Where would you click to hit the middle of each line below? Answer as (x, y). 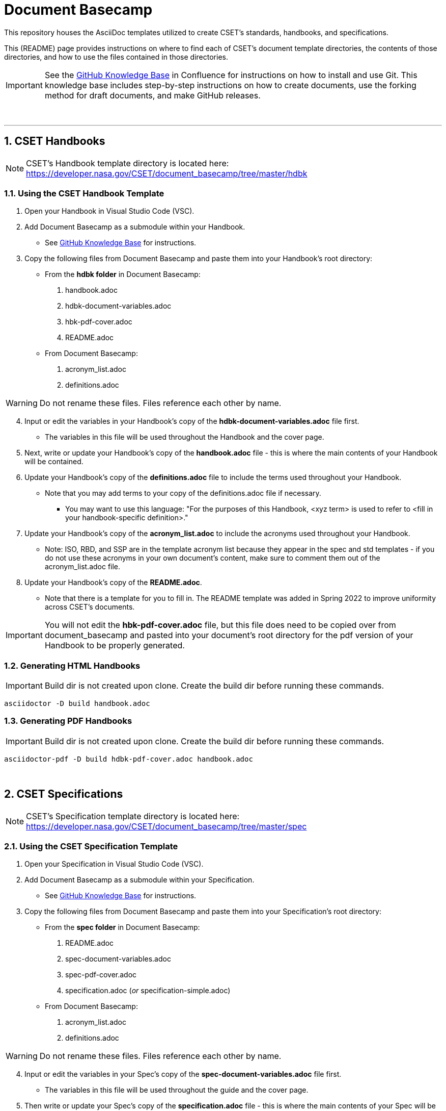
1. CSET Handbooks (55, 141)
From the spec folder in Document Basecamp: (122, 927)
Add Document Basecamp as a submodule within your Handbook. (135, 227)
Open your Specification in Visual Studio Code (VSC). (114, 864)
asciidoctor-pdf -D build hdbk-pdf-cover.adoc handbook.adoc (129, 759)
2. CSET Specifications (64, 794)
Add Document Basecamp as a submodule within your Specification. (140, 880)
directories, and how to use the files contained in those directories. (116, 57)
